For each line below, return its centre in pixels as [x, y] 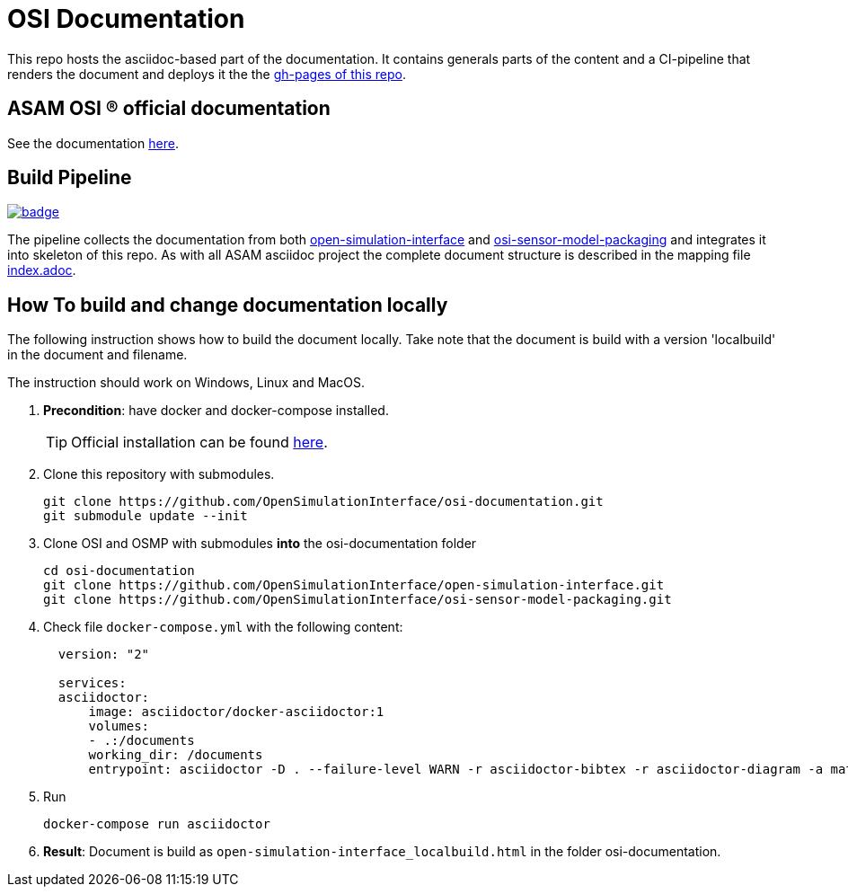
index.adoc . [42, 270]
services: [92, 683]
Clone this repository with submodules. [159, 474]
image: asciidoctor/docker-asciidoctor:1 [236, 712]
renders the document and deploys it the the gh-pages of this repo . [207, 74]
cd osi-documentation [119, 571]
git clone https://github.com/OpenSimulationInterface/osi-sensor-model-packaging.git [358, 600]
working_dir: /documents [176, 755]
